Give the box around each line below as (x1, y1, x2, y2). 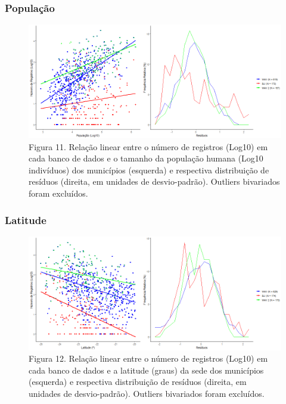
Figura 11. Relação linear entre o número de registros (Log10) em (29, 140, 268, 153)
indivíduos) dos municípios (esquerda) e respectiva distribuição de (29, 163, 269, 176)
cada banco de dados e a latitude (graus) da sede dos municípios (29, 363, 264, 376)
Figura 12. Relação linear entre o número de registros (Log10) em (29, 352, 268, 365)
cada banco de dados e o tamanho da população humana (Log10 (29, 152, 263, 164)
